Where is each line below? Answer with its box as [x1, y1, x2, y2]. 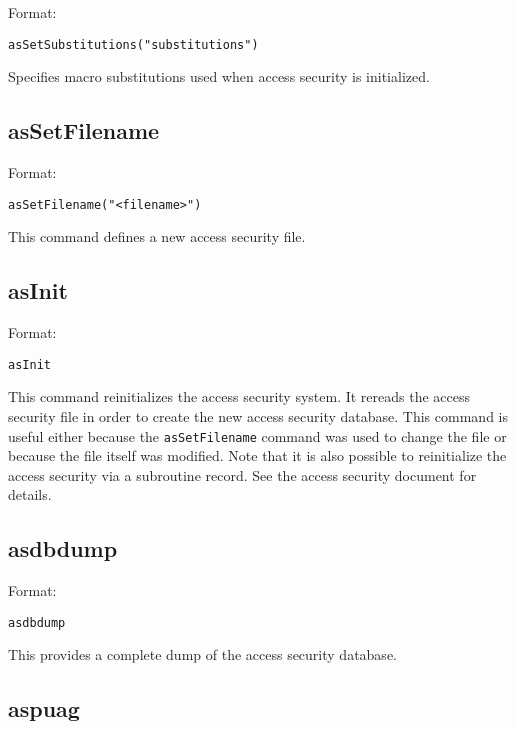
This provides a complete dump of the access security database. [8, 644, 397, 665]
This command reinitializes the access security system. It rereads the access [8, 386, 471, 407]
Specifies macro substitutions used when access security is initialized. [8, 66, 430, 87]
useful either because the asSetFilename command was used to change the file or [8, 425, 507, 446]
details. [8, 484, 52, 505]
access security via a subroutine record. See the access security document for [8, 464, 477, 485]
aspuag [8, 693, 80, 724]
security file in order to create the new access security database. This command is [8, 405, 508, 426]
